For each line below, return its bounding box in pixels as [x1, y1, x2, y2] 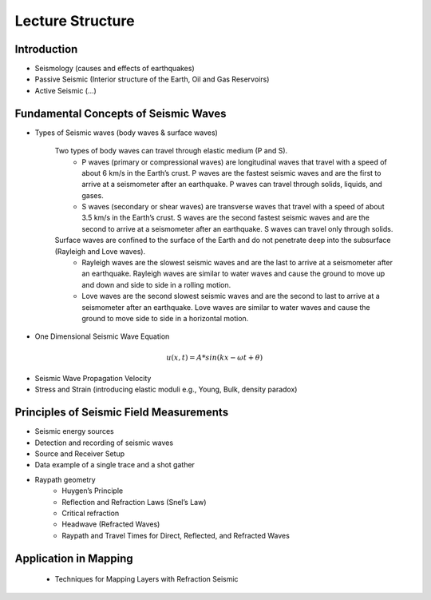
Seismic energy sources [34, 427, 115, 436]
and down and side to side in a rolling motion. [81, 280, 231, 289]
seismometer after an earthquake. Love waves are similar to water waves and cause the [81, 302, 370, 312]
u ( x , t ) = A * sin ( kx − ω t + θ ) [166, 352, 263, 362]
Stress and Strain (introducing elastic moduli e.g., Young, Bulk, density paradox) [34, 384, 298, 395]
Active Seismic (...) [34, 85, 97, 95]
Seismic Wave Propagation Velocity [34, 373, 152, 383]
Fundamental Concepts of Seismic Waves [14, 106, 227, 120]
